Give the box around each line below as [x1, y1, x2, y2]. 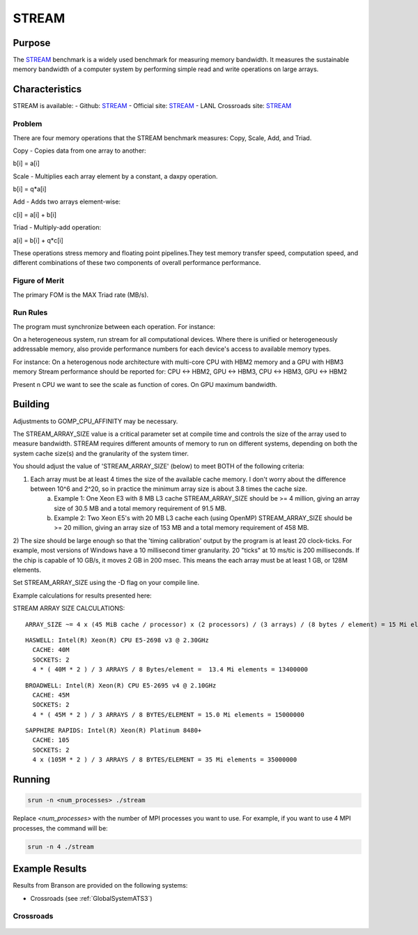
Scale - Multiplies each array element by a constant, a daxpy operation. [13, 172, 218, 181]
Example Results [13, 863, 87, 875]
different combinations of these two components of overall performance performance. [13, 259, 261, 267]
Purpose [13, 37, 51, 49]
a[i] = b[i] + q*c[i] [13, 236, 64, 244]
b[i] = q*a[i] [13, 185, 47, 193]
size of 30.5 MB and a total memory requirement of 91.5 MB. [54, 504, 227, 512]
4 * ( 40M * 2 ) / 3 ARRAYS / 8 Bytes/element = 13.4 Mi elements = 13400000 [32, 666, 309, 674]
